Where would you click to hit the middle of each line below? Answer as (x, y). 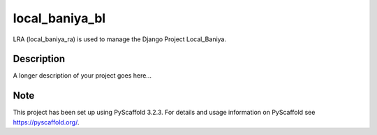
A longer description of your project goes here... (82, 76)
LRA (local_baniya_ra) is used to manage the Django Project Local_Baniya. (120, 39)
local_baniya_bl (59, 18)
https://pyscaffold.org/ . (46, 122)
